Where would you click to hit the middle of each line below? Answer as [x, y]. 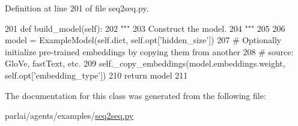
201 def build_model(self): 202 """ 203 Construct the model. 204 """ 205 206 [145, 28]
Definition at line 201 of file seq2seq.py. [77, 8]
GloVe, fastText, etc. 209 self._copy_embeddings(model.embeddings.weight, [145, 63]
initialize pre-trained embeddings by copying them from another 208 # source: [149, 51]
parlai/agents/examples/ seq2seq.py [69, 115]
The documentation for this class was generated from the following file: [135, 95]
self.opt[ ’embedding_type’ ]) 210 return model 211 [96, 75]
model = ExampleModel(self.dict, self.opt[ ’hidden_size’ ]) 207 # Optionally [143, 40]
